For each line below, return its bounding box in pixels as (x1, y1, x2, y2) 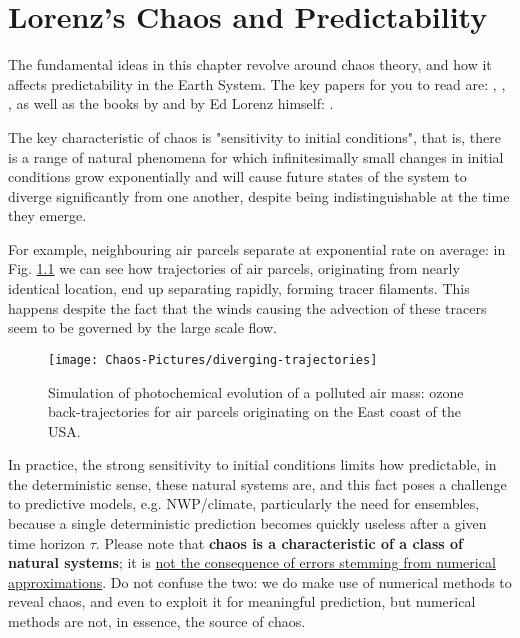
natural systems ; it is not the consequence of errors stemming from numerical (8, 552, 496, 573)
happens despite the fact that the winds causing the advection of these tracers (8, 297, 487, 318)
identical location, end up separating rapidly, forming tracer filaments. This (8, 278, 470, 299)
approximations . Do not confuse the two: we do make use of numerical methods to (8, 571, 512, 592)
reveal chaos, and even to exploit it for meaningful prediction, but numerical (8, 591, 476, 612)
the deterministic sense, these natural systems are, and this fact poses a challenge (8, 473, 507, 494)
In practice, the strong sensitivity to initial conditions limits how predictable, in (8, 454, 497, 475)
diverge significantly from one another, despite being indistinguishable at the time (8, 185, 510, 206)
